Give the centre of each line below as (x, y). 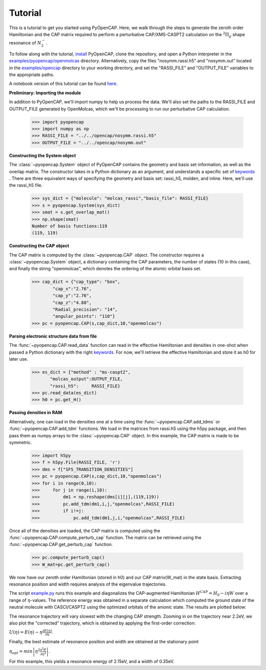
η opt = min (21, 652)
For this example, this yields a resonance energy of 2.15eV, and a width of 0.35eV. (92, 662)
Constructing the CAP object (39, 246)
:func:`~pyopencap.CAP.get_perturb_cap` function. (61, 544)
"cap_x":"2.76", (72, 289)
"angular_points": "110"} (84, 316)
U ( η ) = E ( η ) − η (26, 632)
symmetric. (20, 443)
